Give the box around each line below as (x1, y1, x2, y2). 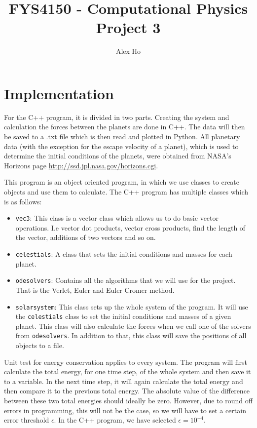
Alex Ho (115, 46, 141, 56)
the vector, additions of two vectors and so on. (15, 232, 156, 242)
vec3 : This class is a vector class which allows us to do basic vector (15, 213, 219, 223)
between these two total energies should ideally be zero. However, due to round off (4, 395, 253, 406)
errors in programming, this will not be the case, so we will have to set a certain (4, 405, 246, 415)
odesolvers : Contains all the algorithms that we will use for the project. (15, 275, 236, 285)
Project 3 (96, 17, 161, 38)
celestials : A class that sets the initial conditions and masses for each (15, 249, 232, 259)
